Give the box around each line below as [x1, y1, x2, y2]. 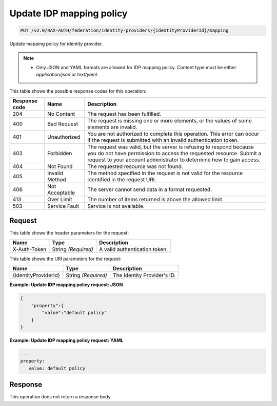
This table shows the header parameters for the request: [9, 229, 129, 236]
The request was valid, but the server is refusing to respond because [87, 143, 254, 151]
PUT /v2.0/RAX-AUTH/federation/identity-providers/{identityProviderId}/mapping [20, 28, 229, 33]
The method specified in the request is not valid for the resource [87, 169, 243, 177]
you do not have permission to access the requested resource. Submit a [87, 150, 262, 157]
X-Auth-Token [12, 246, 47, 253]
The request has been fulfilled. [87, 111, 162, 118]
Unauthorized [47, 134, 81, 141]
